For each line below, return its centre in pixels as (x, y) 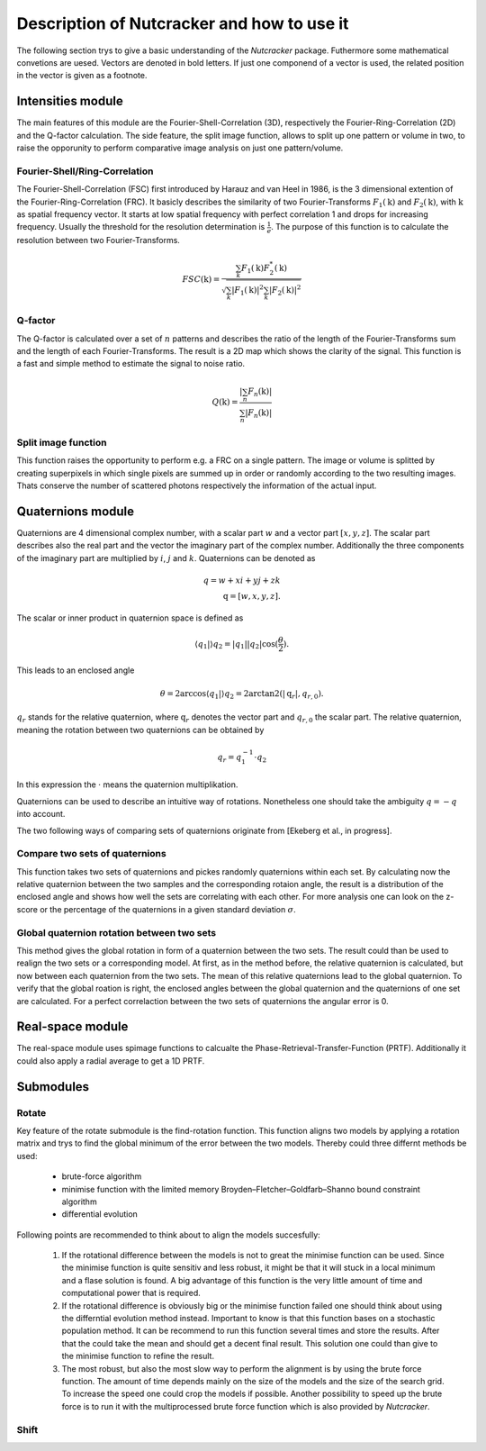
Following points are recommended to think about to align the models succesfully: (169, 1235)
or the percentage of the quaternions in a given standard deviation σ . (167, 909)
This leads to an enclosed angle (76, 670)
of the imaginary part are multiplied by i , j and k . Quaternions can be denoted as (166, 558)
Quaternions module (76, 511)
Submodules (53, 1087)
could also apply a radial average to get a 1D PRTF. (111, 1061)
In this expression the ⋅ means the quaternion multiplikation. (127, 784)
